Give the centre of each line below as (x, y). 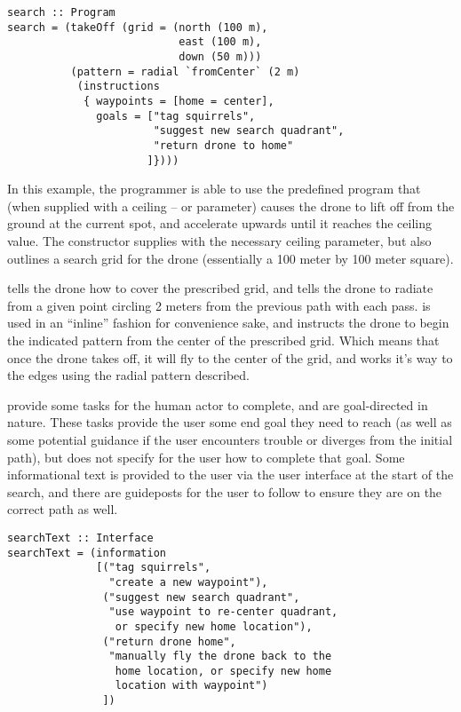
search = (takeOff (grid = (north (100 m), (138, 27)
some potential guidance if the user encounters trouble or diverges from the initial (230, 439)
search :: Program (61, 12)
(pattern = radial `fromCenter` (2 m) (185, 71)
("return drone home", (169, 641)
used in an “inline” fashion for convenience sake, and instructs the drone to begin (228, 323)
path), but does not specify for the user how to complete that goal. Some (206, 457)
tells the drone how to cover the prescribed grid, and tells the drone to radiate (220, 288)
